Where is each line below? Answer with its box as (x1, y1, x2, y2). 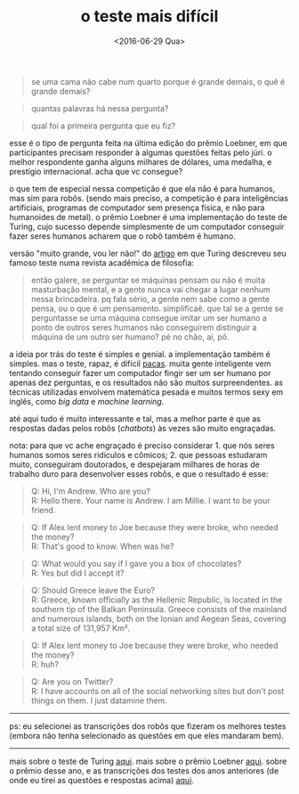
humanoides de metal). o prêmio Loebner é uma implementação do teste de (9, 211, 287, 222)
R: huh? (30, 659, 60, 669)
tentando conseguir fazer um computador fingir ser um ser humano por (9, 367, 271, 378)
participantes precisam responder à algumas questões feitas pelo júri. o (9, 147, 273, 158)
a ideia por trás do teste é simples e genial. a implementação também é (9, 348, 271, 359)
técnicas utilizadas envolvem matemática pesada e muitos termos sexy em (9, 386, 284, 397)
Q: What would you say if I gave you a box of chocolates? (30, 558, 242, 569)
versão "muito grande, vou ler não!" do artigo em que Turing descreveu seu (9, 248, 287, 258)
